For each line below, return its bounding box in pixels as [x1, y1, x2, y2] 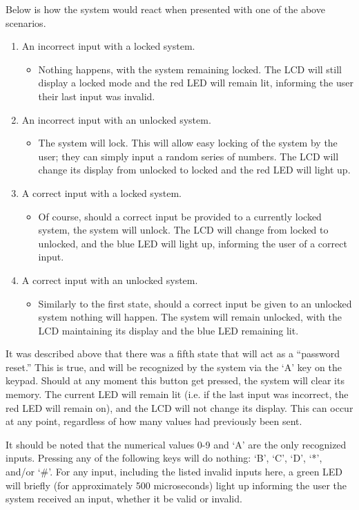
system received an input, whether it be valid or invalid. [6, 491, 242, 506]
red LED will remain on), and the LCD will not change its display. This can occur [6, 400, 353, 415]
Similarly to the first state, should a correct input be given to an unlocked [38, 296, 352, 310]
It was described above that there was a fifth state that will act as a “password [6, 346, 340, 361]
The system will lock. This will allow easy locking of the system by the [38, 135, 338, 150]
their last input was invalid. [38, 88, 155, 103]
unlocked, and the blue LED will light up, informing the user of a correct [38, 236, 347, 250]
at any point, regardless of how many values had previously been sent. [6, 414, 302, 428]
